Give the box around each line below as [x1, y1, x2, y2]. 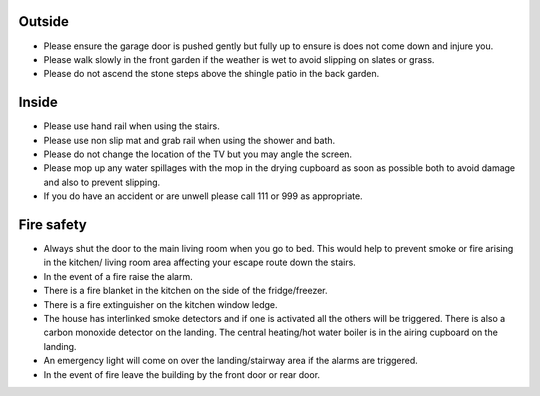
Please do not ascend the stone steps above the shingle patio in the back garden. [43, 68, 380, 80]
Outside [18, 13, 69, 30]
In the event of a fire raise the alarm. [43, 270, 194, 282]
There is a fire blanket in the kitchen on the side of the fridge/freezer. [43, 285, 328, 297]
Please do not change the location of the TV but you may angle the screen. [43, 148, 353, 160]
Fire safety [18, 216, 87, 233]
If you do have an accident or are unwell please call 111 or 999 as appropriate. [43, 190, 364, 202]
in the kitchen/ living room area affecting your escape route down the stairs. [43, 256, 357, 269]
